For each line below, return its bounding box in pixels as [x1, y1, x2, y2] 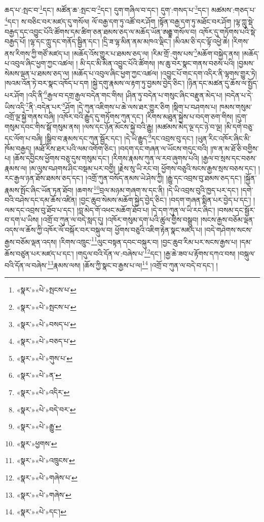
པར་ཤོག [5, 89, 24, 100]
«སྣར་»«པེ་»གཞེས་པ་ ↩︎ [16, 472, 78, 482]
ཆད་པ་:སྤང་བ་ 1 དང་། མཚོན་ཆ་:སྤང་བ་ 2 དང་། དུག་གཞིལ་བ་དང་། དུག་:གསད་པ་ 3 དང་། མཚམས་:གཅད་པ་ [5, 3, 256, 15]
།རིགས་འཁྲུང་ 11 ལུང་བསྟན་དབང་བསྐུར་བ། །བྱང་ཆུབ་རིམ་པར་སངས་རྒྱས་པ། [59, 235, 238, 247]
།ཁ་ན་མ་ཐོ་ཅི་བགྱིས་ [210, 143, 259, 153]
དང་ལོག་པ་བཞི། [5, 133, 43, 144]
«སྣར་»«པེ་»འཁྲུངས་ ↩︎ [16, 455, 75, 466]
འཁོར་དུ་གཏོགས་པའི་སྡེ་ [199, 26, 257, 37]
